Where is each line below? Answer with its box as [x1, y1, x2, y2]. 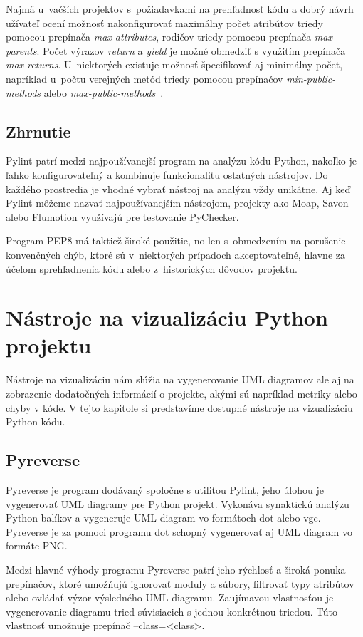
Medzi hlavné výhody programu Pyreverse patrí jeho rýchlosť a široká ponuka [6, 561, 346, 576]
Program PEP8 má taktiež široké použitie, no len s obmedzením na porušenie [6, 233, 346, 248]
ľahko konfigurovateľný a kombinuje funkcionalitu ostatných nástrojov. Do [6, 167, 328, 182]
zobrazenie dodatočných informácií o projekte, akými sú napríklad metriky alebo [6, 386, 357, 401]
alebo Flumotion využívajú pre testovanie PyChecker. [6, 209, 239, 224]
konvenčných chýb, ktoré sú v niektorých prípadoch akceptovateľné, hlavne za [6, 247, 345, 261]
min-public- [286, 71, 336, 86]
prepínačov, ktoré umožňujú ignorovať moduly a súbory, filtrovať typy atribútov [6, 576, 354, 591]
